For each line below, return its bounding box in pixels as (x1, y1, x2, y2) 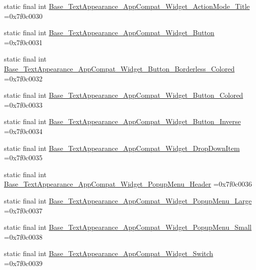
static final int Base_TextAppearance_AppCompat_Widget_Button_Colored (4, 90, 243, 100)
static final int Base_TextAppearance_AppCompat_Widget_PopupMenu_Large (4, 195, 252, 205)
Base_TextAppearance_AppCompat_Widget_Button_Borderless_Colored (4, 63, 235, 73)
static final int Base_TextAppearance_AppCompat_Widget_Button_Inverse (4, 116, 241, 127)
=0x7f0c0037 (4, 205, 43, 215)
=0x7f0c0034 (4, 126, 43, 136)
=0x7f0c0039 (4, 258, 43, 268)
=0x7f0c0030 (4, 10, 43, 21)
